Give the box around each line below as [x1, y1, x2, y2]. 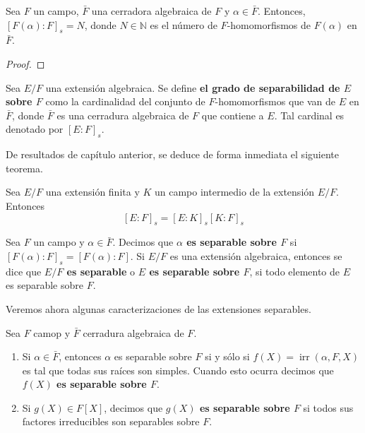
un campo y [33, 235, 85, 249]
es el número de [150, 17, 217, 32]
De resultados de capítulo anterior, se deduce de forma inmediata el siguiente [6, 147, 339, 162]
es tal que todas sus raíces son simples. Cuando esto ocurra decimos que [22, 362, 334, 377]
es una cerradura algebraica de [56, 107, 189, 122]
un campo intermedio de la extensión [155, 184, 315, 199]
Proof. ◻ [6, 56, 45, 71]
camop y [33, 325, 71, 340]
